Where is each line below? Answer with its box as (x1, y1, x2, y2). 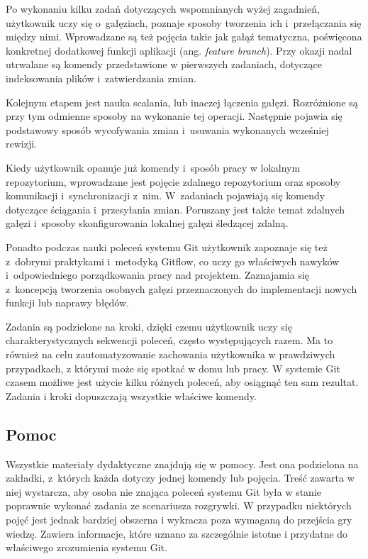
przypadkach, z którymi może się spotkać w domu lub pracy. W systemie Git (6, 360, 340, 375)
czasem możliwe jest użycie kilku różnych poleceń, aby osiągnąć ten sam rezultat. (6, 375, 359, 389)
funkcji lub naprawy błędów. (6, 295, 129, 310)
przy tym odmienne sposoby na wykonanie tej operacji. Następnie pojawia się (6, 109, 342, 123)
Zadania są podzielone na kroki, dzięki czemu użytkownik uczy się (6, 319, 292, 333)
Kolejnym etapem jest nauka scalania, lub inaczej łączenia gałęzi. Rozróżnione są (6, 94, 358, 109)
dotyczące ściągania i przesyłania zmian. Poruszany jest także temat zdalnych (6, 201, 345, 216)
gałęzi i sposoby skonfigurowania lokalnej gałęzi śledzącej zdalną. (6, 216, 289, 231)
